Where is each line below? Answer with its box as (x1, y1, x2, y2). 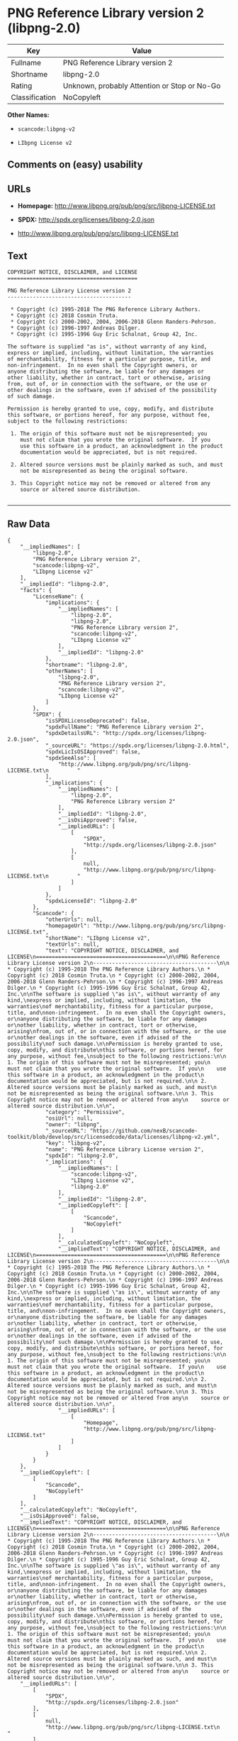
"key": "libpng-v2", (45, 1140, 106, 1147)
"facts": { (20, 586, 52, 594)
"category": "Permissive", (45, 1108, 125, 1115)
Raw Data (7, 518, 51, 530)
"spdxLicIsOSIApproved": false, (45, 748, 141, 755)
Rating (11, 80, 33, 90)
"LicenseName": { (33, 593, 84, 600)
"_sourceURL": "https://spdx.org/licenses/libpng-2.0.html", (45, 742, 230, 749)
